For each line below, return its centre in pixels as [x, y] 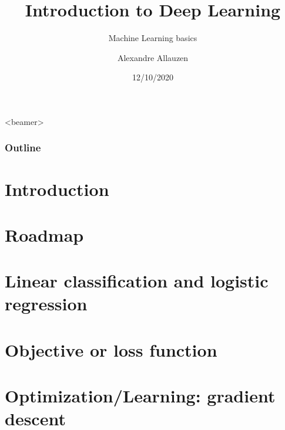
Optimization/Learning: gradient [140, 396]
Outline [23, 148]
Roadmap [44, 234]
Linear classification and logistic [137, 281]
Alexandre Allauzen [153, 57]
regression [46, 304]
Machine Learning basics [153, 38]
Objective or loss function [111, 349]
